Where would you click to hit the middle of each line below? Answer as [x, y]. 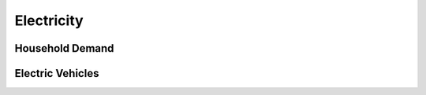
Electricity [49, 20]
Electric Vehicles [57, 73]
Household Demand [64, 48]
